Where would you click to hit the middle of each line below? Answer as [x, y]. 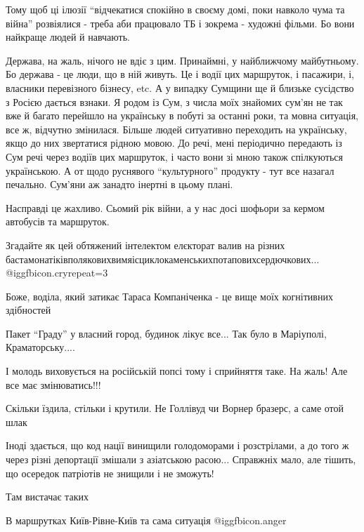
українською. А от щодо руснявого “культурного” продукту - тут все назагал [170, 170]
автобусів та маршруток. [58, 221]
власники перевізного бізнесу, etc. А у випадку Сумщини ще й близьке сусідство [180, 87]
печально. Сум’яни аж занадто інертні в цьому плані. [119, 184]
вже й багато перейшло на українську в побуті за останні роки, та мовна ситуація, [182, 115]
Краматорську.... [40, 347]
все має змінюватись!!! [53, 384]
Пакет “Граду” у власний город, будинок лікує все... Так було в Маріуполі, [166, 333]
